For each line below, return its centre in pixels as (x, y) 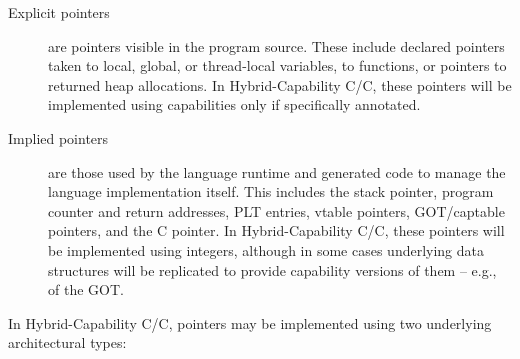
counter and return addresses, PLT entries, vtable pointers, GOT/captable (276, 210)
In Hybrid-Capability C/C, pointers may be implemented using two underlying (250, 322)
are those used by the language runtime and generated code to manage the (277, 171)
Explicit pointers (59, 12)
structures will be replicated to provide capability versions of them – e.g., (272, 269)
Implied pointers (58, 137)
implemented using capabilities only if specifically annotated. (234, 104)
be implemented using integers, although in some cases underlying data (266, 249)
